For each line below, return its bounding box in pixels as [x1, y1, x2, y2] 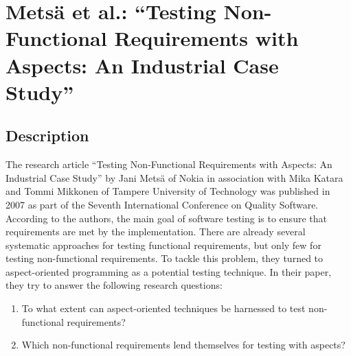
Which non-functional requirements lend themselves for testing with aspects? [21, 337, 346, 352]
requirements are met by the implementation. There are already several [5, 224, 306, 239]
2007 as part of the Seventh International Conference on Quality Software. [5, 197, 319, 211]
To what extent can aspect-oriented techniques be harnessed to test [21, 301, 306, 316]
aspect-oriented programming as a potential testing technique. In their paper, [5, 264, 332, 278]
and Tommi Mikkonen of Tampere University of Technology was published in [5, 184, 330, 198]
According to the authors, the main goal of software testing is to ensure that [5, 211, 327, 225]
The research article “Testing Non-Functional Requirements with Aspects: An [5, 157, 332, 171]
